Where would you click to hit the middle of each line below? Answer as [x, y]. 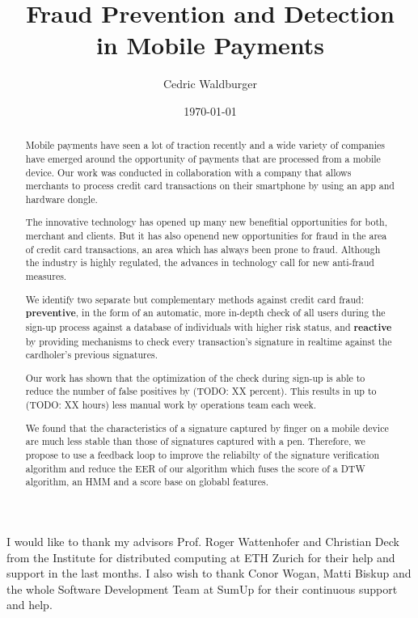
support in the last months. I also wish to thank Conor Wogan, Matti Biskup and [209, 573]
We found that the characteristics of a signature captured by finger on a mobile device [207, 428]
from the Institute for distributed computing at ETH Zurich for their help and [201, 557]
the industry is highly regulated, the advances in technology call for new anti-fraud [200, 262]
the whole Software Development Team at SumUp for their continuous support [202, 588]
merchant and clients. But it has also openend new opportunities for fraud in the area [206, 236]
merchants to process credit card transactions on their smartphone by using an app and [210, 186]
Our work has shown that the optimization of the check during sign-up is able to [195, 377]
